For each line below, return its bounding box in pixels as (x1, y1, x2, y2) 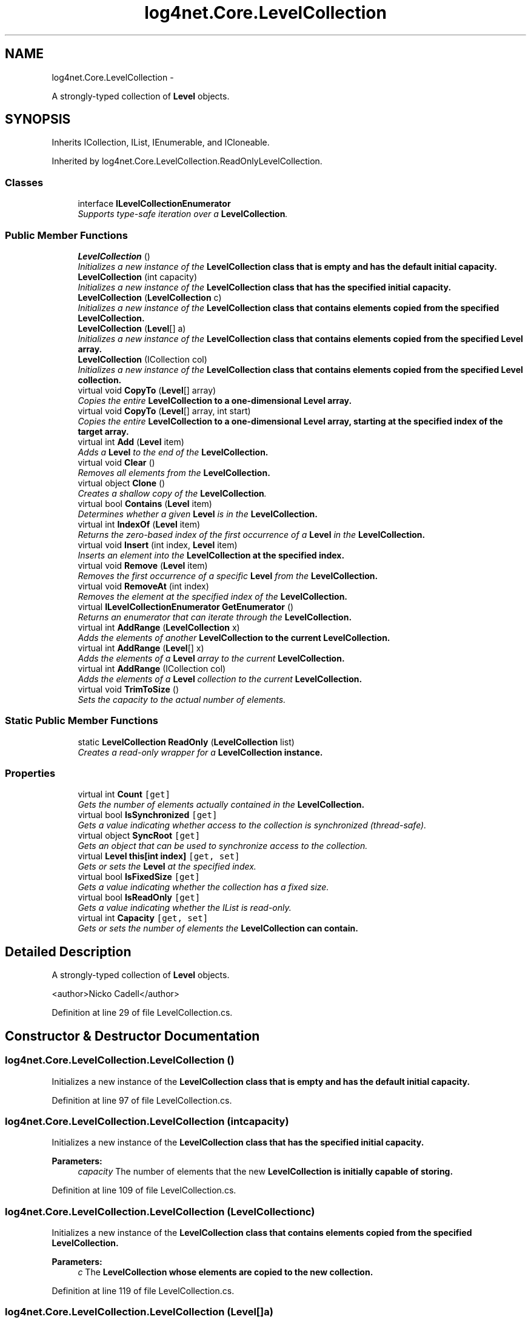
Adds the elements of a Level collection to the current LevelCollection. (78, 673, 362, 684)
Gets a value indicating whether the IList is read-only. (78, 902, 292, 913)
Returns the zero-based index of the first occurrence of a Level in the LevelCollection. (78, 529, 426, 540)
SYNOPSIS (5, 112, 71, 127)
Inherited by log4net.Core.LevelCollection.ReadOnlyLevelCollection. (52, 156, 322, 167)
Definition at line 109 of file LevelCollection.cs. (52, 1185, 236, 1196)
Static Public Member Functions (5, 714, 159, 727)
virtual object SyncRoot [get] (78, 830, 201, 841)
